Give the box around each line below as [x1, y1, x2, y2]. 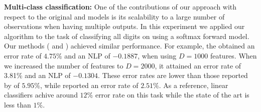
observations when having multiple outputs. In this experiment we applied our [4, 21, 245, 31]
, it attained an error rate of [155, 60, 241, 70]
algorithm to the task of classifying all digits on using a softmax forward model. [4, 30, 249, 41]
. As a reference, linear [159, 79, 228, 90]
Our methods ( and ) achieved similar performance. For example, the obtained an [4, 40, 255, 51]
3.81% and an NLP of [4, 70, 71, 80]
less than [4, 99, 31, 109]
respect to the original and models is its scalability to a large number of [4, 11, 225, 21]
